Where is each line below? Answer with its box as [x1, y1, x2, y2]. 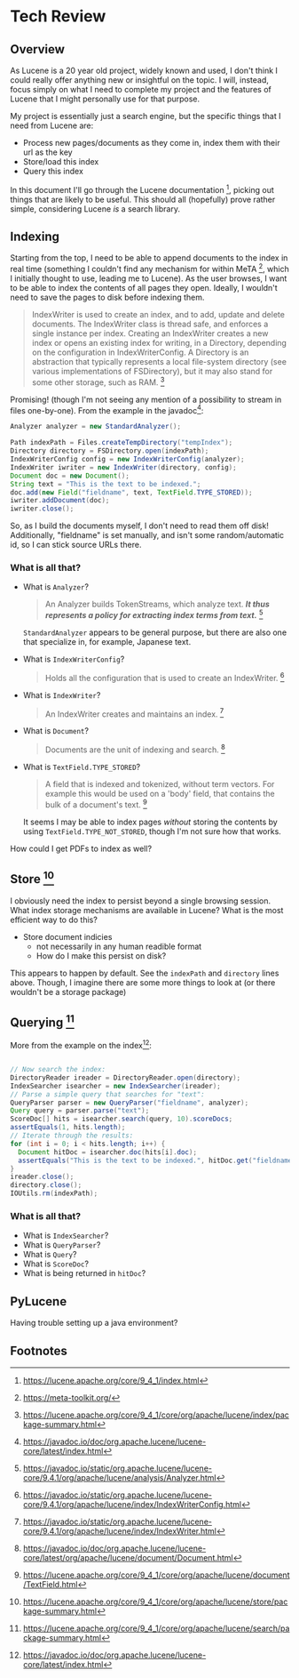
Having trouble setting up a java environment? [10, 1318, 178, 1329]
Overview [10, 42, 66, 57]
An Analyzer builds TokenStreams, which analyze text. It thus [44, 598, 270, 610]
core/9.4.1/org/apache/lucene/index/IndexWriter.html [22, 1525, 216, 1536]
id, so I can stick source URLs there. [10, 540, 142, 550]
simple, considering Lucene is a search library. [10, 203, 181, 214]
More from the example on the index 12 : [10, 1039, 152, 1051]
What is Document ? [22, 726, 90, 736]
